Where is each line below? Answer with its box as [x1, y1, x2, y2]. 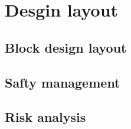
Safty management [5, 73, 120, 91]
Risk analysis [5, 108, 86, 126]
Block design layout [5, 38, 127, 56]
